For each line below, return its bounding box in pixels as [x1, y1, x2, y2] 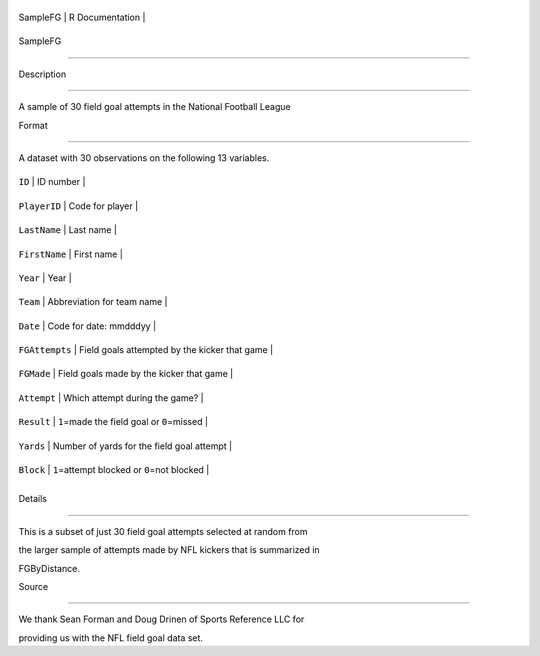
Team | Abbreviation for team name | [18, 296, 169, 308]
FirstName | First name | [18, 248, 124, 260]
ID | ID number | [18, 176, 86, 188]
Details [18, 493, 47, 505]
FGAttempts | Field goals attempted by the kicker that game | [18, 344, 274, 356]
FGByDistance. [18, 562, 80, 574]
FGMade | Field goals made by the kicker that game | [18, 368, 234, 380]
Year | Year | [18, 271, 72, 284]
